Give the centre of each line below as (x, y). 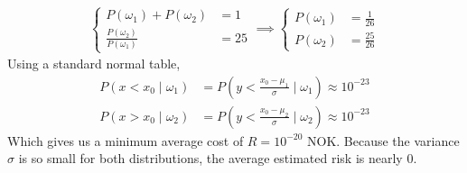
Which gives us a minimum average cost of (126, 140)
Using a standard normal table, (94, 64)
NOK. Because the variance (383, 140)
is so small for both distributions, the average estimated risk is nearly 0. (218, 158)
